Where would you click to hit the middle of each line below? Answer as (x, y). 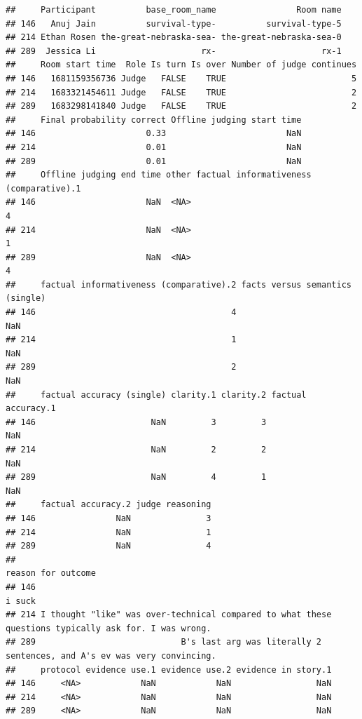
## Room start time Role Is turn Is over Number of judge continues (181, 65)
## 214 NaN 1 (109, 532)
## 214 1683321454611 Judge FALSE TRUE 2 (181, 92)
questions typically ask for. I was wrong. (109, 628)
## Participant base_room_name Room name (174, 10)
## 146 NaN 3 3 (136, 422)
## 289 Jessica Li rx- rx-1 (174, 51)
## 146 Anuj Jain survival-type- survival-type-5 (174, 23)
